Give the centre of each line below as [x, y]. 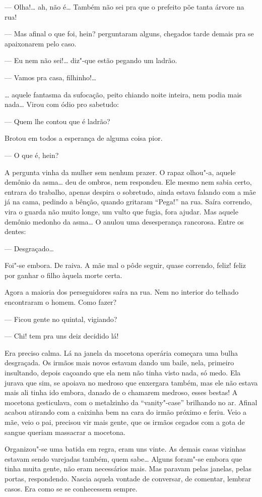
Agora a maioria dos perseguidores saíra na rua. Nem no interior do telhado [122, 292]
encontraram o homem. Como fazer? [61, 302]
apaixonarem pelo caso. [41, 43]
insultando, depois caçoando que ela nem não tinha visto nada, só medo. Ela [123, 373]
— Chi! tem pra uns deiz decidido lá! [62, 336]
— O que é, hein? [32, 155]
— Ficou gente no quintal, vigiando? [61, 319]
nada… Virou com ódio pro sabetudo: [62, 104]
